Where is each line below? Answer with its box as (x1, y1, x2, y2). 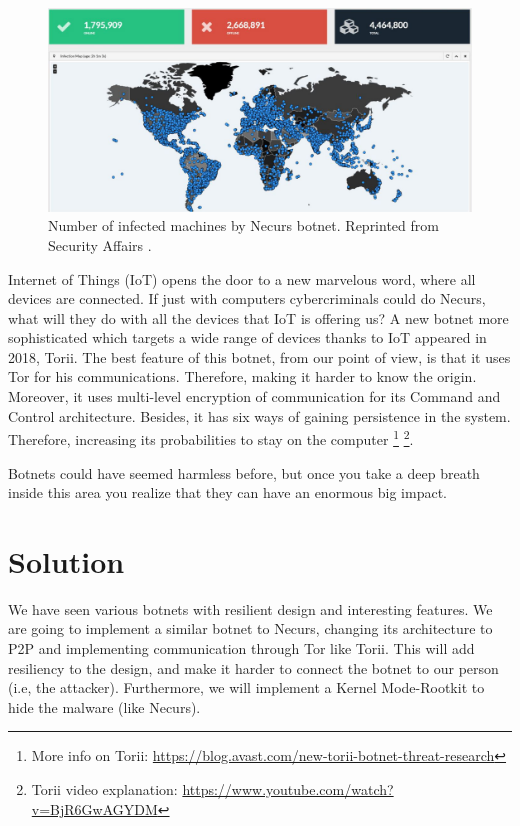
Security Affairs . (48, 234, 152, 255)
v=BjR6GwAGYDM (31, 798, 158, 819)
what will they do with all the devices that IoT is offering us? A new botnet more (8, 307, 509, 328)
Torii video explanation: (31, 778, 178, 799)
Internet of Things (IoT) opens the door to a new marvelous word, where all (8, 268, 476, 289)
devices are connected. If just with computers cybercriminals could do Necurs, (8, 288, 486, 309)
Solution (8, 540, 125, 581)
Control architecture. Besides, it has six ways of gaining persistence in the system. (8, 405, 511, 426)
